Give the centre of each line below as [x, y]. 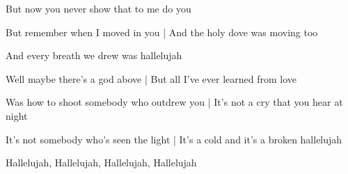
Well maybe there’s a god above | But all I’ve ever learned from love [151, 78]
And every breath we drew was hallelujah [94, 55]
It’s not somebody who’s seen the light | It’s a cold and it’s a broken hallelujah [174, 139]
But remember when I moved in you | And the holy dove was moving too [162, 32]
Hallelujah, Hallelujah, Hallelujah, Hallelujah [101, 163]
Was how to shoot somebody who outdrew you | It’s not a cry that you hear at [174, 102]
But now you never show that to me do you [98, 8]
